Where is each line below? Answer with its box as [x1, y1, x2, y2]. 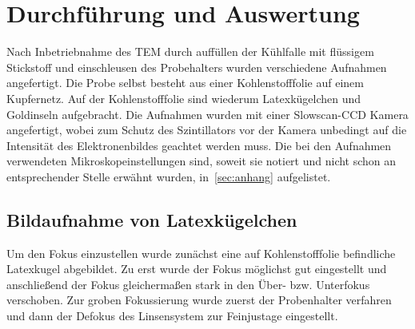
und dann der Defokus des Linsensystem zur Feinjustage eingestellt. [6, 307, 338, 324]
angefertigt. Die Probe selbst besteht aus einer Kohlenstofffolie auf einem [6, 74, 364, 91]
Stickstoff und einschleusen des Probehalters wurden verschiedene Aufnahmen [6, 58, 387, 75]
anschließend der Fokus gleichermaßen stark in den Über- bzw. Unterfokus [6, 275, 370, 292]
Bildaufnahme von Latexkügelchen [6, 207, 297, 232]
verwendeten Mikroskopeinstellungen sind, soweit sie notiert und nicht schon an [6, 153, 397, 169]
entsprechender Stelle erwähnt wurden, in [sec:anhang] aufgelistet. [6, 168, 331, 184]
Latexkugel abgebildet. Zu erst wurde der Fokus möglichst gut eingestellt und [6, 260, 387, 277]
